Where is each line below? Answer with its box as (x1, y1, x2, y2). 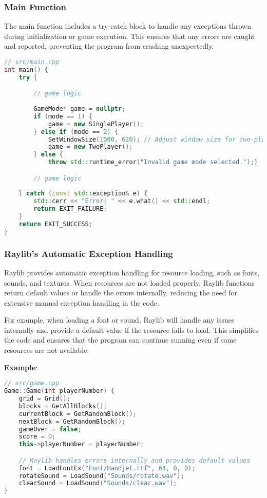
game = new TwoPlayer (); (48, 143, 133, 151)
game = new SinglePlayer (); (48, 120, 144, 128)
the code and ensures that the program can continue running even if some (4, 334, 237, 345)
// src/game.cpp (4, 380, 60, 387)
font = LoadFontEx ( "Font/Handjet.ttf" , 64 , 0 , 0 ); (18, 464, 196, 472)
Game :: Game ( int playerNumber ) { (4, 387, 115, 395)
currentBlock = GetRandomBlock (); (18, 410, 137, 417)
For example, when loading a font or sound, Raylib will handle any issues (4, 314, 235, 325)
